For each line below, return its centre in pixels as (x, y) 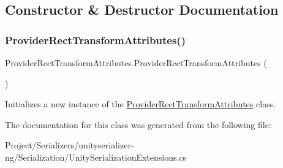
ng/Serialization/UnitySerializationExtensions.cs (96, 157)
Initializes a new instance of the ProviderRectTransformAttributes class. (141, 104)
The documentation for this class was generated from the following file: (138, 124)
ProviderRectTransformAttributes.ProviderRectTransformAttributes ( (136, 63)
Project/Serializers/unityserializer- (70, 145)
